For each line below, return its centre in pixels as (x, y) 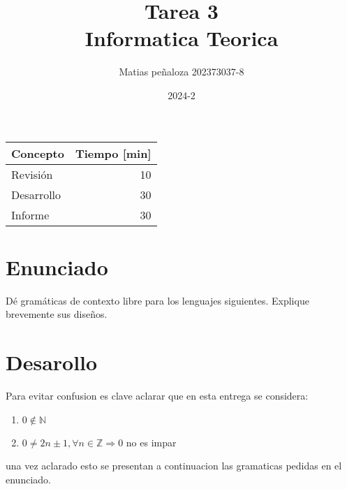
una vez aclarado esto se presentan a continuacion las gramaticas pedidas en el (174, 466)
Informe (30, 214)
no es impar (151, 442)
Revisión (32, 174)
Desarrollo (36, 194)
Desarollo (52, 362)
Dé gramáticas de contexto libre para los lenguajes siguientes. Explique (157, 300)
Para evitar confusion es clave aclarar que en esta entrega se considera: (157, 395)
